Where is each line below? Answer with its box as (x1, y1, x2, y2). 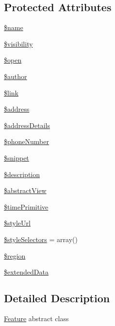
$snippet (4, 152, 29, 163)
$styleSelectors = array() (4, 234, 78, 244)
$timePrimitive (4, 201, 49, 212)
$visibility (4, 38, 33, 49)
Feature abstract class (4, 313, 69, 323)
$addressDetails (4, 120, 50, 130)
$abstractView (4, 185, 47, 196)
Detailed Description (4, 291, 110, 306)
